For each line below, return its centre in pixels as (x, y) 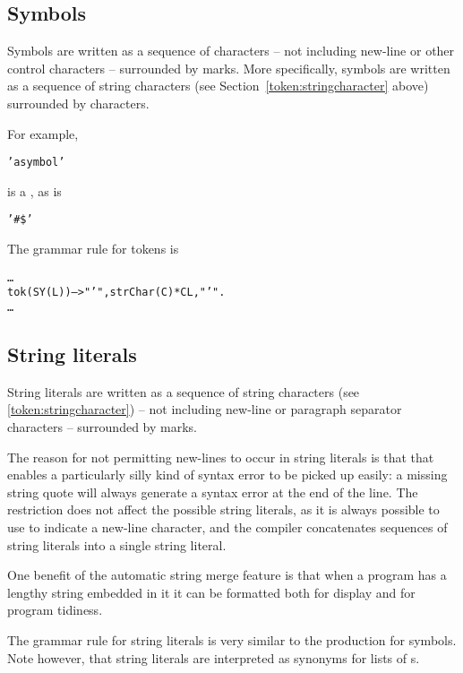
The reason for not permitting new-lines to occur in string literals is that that (221, 457)
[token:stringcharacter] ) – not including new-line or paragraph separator (205, 409)
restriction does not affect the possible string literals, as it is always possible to (223, 509)
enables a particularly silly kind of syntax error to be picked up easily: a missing (227, 475)
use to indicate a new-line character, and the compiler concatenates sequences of (227, 527)
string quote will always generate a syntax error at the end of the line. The (213, 492)
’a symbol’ (36, 163)
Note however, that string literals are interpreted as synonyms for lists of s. (214, 657)
